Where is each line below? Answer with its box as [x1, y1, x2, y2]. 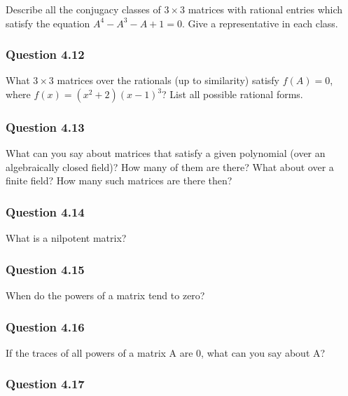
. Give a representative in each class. [181, 15, 338, 30]
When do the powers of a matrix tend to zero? [6, 288, 205, 303]
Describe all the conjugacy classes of [6, 2, 161, 16]
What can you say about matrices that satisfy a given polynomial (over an [6, 146, 326, 161]
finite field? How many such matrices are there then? [6, 173, 232, 188]
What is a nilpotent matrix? [6, 231, 127, 245]
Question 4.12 [6, 46, 85, 63]
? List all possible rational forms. [162, 87, 303, 101]
